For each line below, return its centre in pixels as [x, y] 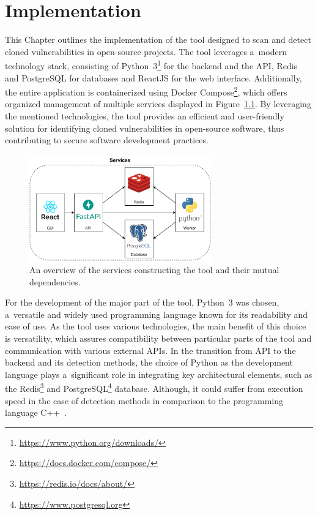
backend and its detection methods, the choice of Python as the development [149, 362]
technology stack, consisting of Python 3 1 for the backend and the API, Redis [151, 65]
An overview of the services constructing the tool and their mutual [154, 270]
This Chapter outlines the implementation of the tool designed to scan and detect [158, 39]
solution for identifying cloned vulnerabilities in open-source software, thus [145, 128]
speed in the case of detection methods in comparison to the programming [144, 400]
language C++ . [36, 412]
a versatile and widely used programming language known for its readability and [157, 314]
